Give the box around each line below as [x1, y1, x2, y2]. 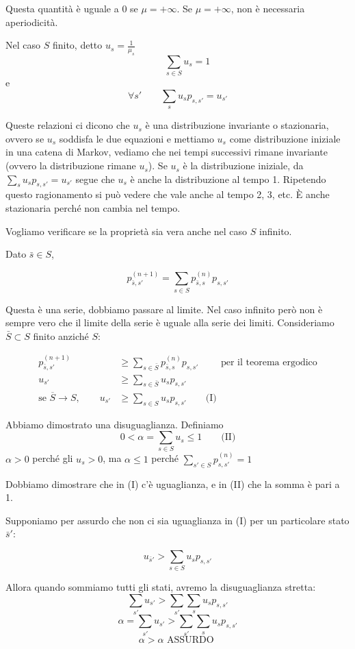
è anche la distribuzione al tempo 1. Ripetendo [130, 171, 326, 186]
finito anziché [33, 328, 89, 343]
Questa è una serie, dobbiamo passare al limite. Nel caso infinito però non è [5, 302, 323, 316]
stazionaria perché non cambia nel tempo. [5, 201, 181, 215]
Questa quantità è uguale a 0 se [5, 1, 138, 15]
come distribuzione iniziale [229, 131, 341, 145]
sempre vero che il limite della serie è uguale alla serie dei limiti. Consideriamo [5, 315, 334, 330]
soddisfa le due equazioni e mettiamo [59, 131, 214, 145]
